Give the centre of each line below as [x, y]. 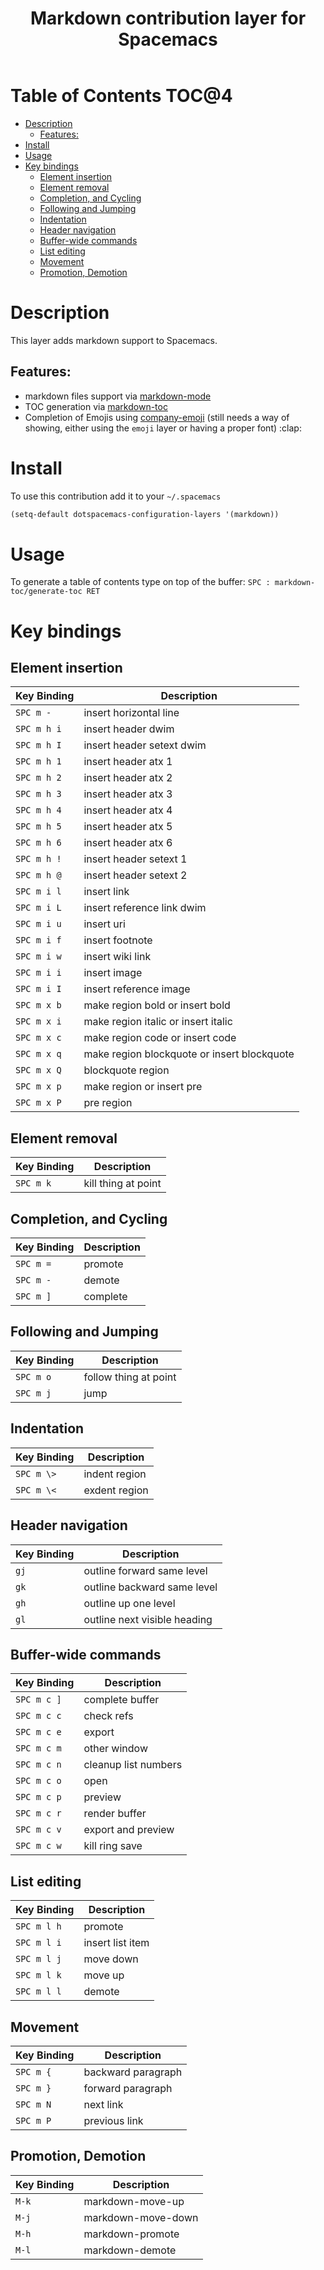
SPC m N [33, 2104]
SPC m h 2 [38, 778]
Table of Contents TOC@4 [121, 96]
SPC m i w [38, 956]
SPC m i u [38, 924]
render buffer [115, 1814]
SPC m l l [38, 1991]
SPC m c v [38, 1830]
